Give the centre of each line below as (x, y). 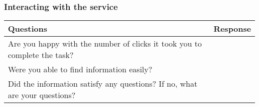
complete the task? (41, 55)
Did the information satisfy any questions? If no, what (103, 84)
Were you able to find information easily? (80, 69)
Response (232, 29)
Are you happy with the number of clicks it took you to (105, 44)
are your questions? (42, 95)
